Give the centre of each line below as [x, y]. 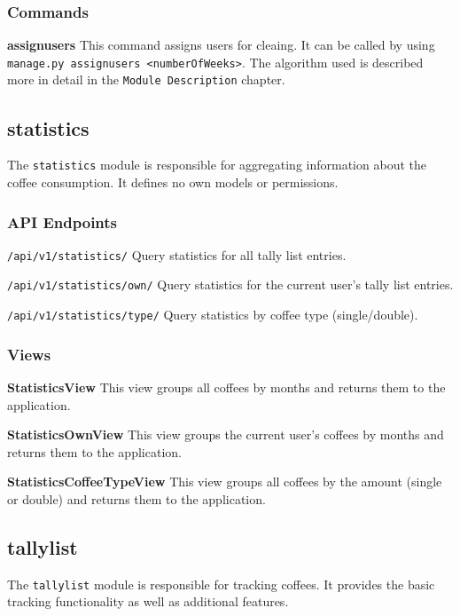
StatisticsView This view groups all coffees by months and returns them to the [226, 387]
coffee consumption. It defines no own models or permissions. [173, 182]
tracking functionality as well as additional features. [148, 601]
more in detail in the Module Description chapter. [146, 79]
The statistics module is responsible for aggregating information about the [217, 165]
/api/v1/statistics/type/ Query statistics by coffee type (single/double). [213, 315]
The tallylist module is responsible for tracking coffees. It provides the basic [221, 584]
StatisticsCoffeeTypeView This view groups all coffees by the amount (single [225, 482]
